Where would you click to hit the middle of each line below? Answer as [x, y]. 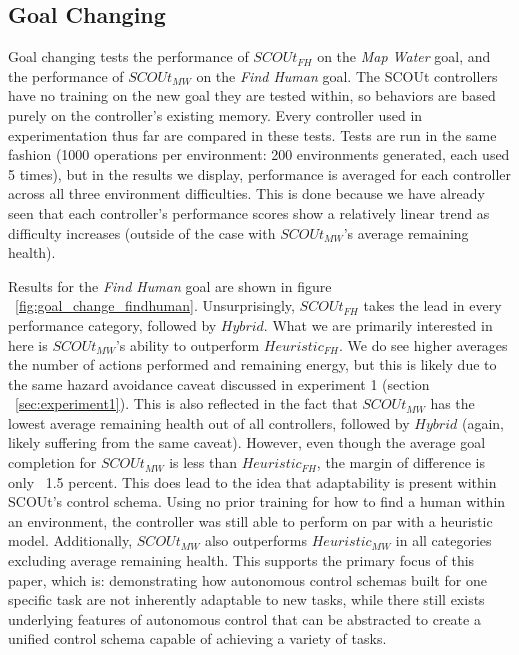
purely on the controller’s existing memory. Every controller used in [215, 114]
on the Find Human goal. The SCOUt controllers [347, 75]
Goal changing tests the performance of [128, 56]
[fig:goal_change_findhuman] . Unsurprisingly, [155, 305]
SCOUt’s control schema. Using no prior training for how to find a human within [257, 501]
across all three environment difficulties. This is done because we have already [246, 193]
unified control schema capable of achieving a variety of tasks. [197, 638]
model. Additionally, [70, 540]
